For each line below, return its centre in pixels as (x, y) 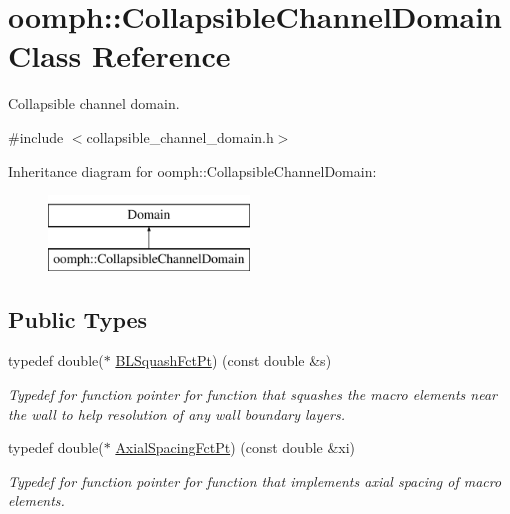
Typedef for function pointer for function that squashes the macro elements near (252, 394)
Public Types (78, 318)
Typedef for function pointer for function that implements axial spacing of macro (255, 480)
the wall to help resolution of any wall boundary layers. (176, 413)
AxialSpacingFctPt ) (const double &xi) (235, 447)
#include (36, 136)
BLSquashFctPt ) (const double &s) (223, 360)
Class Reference (119, 55)
